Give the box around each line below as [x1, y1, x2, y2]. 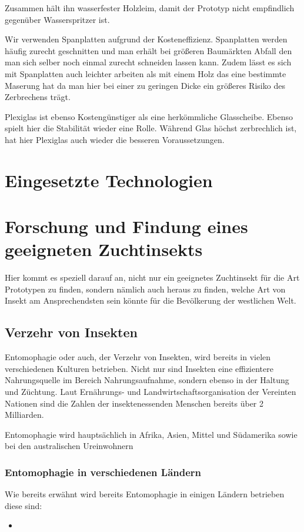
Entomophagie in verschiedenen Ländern [5, 464, 202, 479]
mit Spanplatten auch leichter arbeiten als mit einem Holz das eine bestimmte [5, 67, 286, 79]
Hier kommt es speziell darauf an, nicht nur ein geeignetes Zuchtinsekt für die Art [5, 271, 300, 284]
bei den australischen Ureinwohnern [5, 440, 133, 452]
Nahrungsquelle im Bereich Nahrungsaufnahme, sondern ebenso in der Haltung [5, 374, 289, 386]
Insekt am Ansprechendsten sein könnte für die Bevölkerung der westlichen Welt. [5, 294, 296, 307]
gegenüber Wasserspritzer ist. [5, 13, 110, 25]
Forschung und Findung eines [5, 214, 248, 238]
